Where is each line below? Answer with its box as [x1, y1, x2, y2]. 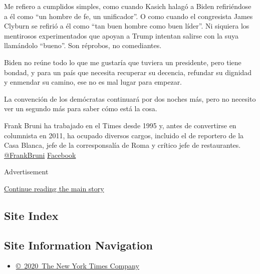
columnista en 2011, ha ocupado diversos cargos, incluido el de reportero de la [4, 130, 244, 140]
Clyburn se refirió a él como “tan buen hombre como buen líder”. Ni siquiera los [4, 21, 249, 31]
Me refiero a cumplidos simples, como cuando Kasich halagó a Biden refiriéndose [4, 1, 251, 11]
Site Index [4, 207, 59, 223]
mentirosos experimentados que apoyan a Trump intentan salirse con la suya [4, 30, 239, 41]
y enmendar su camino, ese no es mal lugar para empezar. [4, 77, 182, 87]
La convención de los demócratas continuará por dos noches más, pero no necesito [4, 93, 256, 104]
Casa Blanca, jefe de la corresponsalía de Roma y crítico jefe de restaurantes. [4, 140, 241, 150]
